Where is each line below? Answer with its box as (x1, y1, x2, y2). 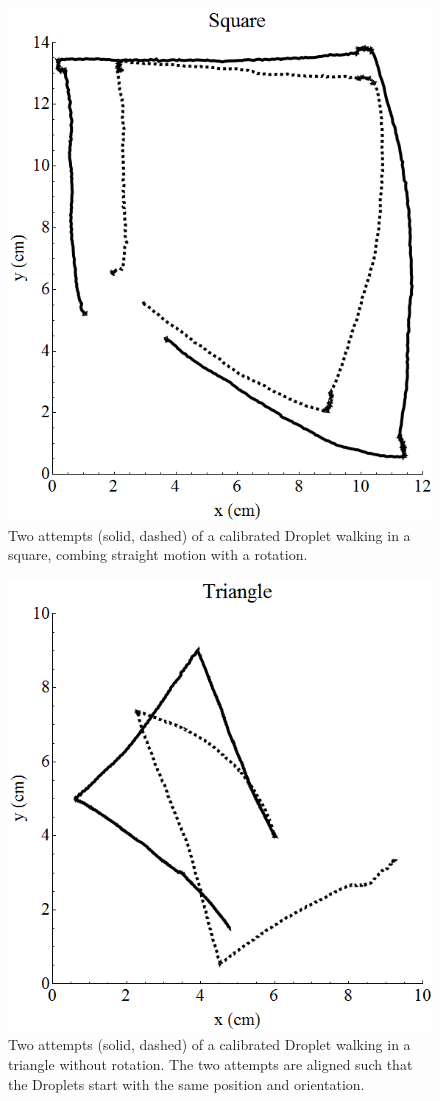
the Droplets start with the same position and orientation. (8, 1073, 365, 1094)
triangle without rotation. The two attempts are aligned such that (8, 1054, 413, 1074)
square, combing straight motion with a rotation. (8, 544, 308, 565)
